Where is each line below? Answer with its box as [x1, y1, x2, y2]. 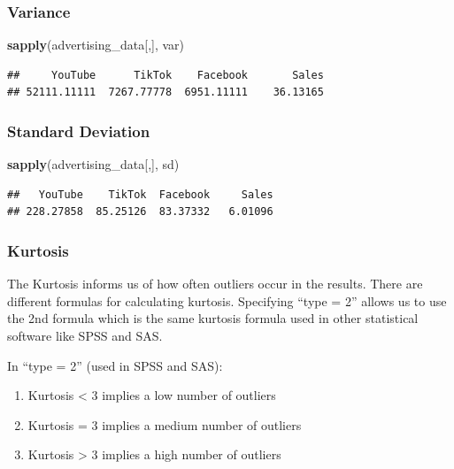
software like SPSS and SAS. [7, 327, 163, 344]
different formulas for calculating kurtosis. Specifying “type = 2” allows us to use [7, 291, 447, 310]
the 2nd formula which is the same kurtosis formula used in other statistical [7, 309, 419, 327]
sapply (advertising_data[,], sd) [7, 155, 180, 173]
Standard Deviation [7, 119, 150, 142]
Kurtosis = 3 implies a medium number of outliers [27, 415, 302, 434]
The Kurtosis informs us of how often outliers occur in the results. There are [7, 274, 423, 293]
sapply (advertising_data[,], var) [7, 35, 185, 54]
